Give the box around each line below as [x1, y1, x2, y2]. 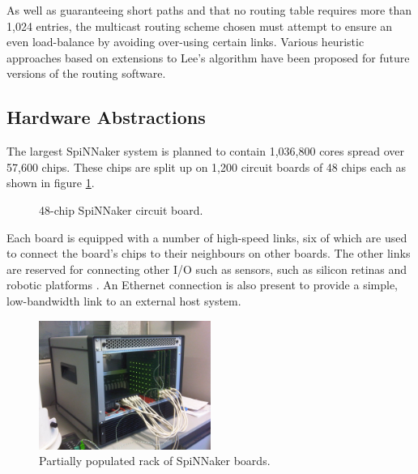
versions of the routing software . [6, 65, 166, 82]
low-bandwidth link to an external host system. [6, 292, 241, 309]
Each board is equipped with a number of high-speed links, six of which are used [6, 228, 407, 246]
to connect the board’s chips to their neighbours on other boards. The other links [6, 245, 411, 262]
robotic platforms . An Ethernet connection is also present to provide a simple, [6, 276, 399, 293]
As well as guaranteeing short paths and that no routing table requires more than [6, 2, 412, 18]
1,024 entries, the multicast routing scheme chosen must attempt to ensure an [6, 17, 393, 34]
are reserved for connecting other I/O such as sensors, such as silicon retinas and [6, 260, 407, 277]
